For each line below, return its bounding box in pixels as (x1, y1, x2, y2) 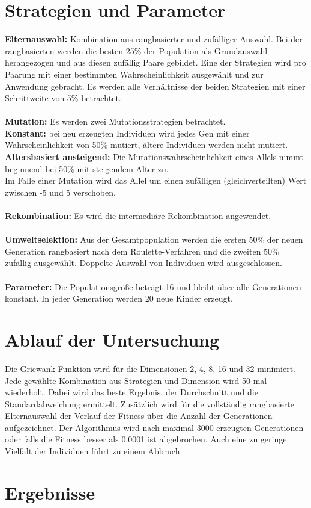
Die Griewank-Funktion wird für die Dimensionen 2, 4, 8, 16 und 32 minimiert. (5, 362, 295, 374)
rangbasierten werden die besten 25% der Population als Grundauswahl (5, 44, 268, 57)
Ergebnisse (5, 480, 95, 504)
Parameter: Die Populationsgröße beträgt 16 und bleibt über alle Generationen (5, 280, 301, 293)
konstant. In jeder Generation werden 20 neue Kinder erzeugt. (5, 292, 233, 305)
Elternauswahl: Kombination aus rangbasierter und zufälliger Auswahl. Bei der (5, 33, 303, 45)
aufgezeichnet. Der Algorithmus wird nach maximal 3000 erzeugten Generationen (5, 421, 304, 433)
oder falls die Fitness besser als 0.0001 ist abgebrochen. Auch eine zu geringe (5, 433, 287, 445)
